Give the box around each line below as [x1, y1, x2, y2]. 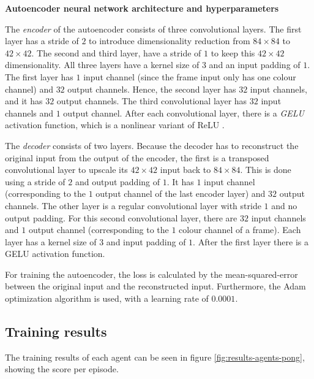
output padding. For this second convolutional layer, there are [5, 211, 237, 224]
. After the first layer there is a [193, 235, 308, 248]
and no [271, 199, 297, 212]
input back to [160, 163, 211, 176]
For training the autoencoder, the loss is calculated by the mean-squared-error [5, 267, 298, 280]
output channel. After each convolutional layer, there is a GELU [63, 106, 304, 119]
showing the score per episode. [5, 362, 119, 375]
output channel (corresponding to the [28, 223, 169, 236]
